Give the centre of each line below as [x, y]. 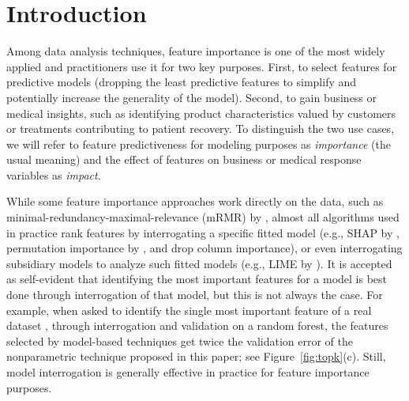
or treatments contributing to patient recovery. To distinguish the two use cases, [201, 129]
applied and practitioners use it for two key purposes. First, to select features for [202, 66]
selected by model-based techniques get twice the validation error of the [180, 340]
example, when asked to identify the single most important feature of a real [189, 310]
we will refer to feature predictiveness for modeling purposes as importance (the [199, 144]
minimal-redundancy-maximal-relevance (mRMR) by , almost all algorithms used [203, 217]
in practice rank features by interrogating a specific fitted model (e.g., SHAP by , [203, 232]
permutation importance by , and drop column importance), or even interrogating [204, 248]
